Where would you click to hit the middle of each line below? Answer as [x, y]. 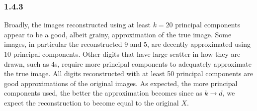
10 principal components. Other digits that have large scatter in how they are [122, 54]
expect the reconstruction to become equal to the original [91, 102]
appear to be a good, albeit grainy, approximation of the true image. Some [118, 34]
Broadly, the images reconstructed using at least [77, 25]
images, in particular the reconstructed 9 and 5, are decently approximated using [127, 44]
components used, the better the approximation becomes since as [103, 93]
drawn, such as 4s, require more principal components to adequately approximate [128, 63]
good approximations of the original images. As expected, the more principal [121, 83]
